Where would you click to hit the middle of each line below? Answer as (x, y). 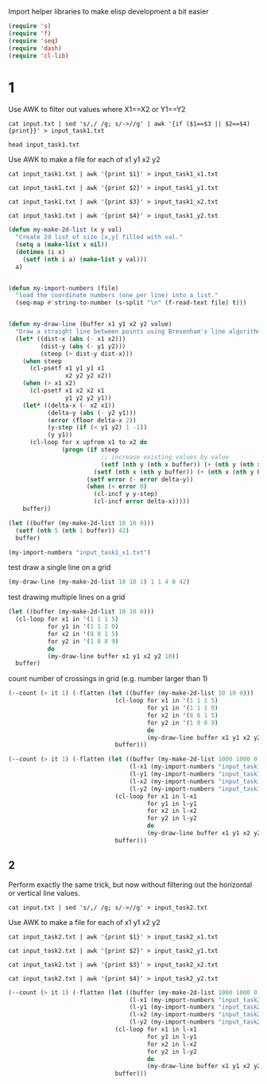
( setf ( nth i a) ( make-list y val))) (85, 259)
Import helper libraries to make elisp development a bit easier (108, 12)
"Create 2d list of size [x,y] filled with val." (99, 238)
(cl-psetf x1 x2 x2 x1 (67, 391)
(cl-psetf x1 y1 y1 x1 (67, 369)
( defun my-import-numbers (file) (64, 288)
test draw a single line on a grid (60, 567)
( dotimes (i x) (41, 252)
